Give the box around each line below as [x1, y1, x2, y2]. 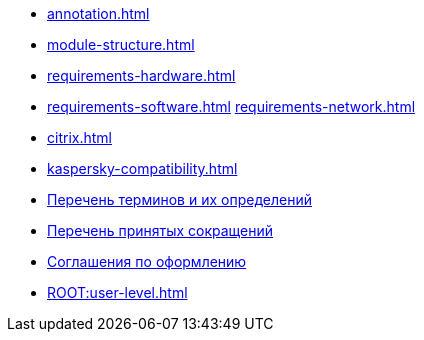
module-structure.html [47, 36, 195, 53]
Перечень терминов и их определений [47, 191, 312, 208]
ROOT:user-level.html [47, 284, 188, 301]
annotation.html [47, 5, 150, 22]
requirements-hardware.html [47, 67, 236, 84]
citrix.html [47, 129, 112, 146]
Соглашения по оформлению [47, 253, 247, 270]
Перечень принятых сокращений [47, 222, 274, 239]
